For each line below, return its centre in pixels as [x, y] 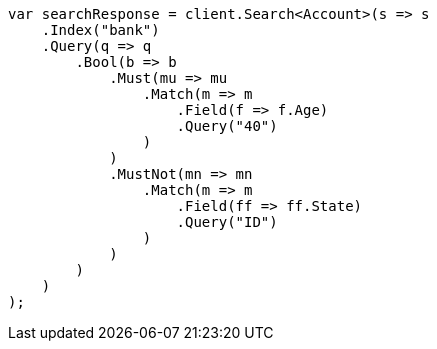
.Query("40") [227, 126]
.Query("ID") [227, 222]
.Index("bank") [100, 30]
